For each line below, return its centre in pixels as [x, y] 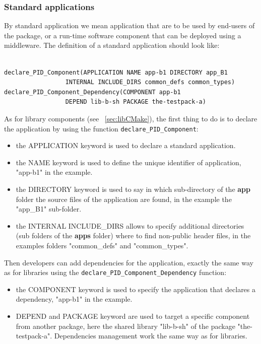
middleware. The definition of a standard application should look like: [112, 45]
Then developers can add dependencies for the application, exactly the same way [129, 262]
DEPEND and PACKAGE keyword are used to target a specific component [133, 316]
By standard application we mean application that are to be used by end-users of [129, 25]
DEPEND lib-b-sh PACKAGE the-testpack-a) [136, 102]
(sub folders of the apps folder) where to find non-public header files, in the [133, 235]
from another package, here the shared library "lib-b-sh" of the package [125, 326]
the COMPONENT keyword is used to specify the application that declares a [136, 289]
